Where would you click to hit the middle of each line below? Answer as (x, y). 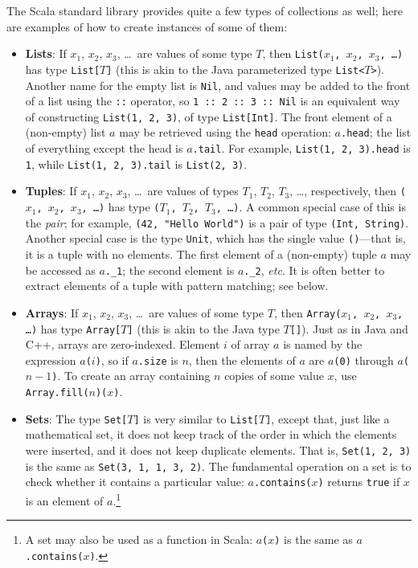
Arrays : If (52, 312)
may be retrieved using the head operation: (225, 132)
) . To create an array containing (131, 376)
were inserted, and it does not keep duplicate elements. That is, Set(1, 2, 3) (218, 450)
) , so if (112, 360)
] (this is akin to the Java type (203, 328)
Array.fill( (57, 393)
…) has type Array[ (73, 328)
